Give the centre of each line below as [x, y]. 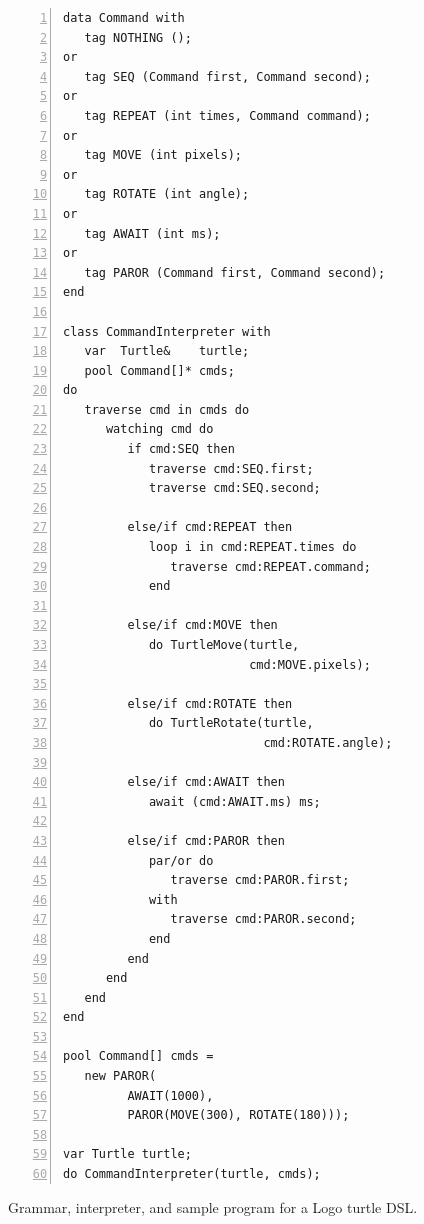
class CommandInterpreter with [167, 331]
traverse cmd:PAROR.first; [260, 880]
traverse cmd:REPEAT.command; [270, 566]
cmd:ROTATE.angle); [328, 742]
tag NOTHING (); [138, 37]
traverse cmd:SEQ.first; [231, 468]
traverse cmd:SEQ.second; [234, 488]
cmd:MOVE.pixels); [310, 664]
